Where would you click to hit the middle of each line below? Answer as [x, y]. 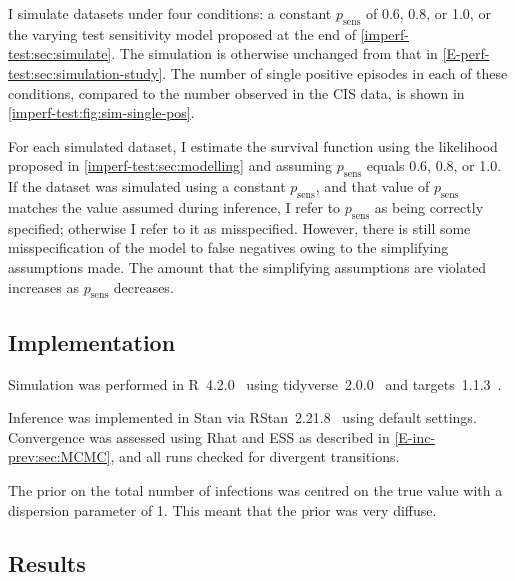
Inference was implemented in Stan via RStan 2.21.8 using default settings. [242, 417]
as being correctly [429, 206]
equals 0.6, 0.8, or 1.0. [434, 165]
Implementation [92, 341]
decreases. [143, 286]
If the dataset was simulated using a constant [147, 186]
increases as [44, 286]
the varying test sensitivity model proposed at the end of [182, 33]
